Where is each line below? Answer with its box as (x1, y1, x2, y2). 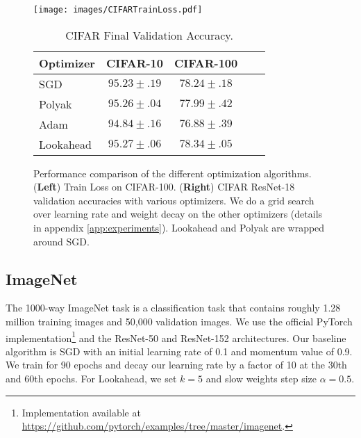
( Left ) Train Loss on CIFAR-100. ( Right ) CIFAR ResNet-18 (33, 179, 295, 194)
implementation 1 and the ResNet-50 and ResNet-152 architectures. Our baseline (6, 328, 346, 345)
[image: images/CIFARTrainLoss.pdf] (33, 5, 203, 15)
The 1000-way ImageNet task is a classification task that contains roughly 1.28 (6, 300, 341, 315)
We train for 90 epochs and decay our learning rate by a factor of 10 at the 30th (6, 357, 347, 372)
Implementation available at (22, 405, 141, 419)
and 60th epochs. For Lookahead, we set (6, 371, 177, 386)
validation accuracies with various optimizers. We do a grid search (33, 193, 314, 207)
